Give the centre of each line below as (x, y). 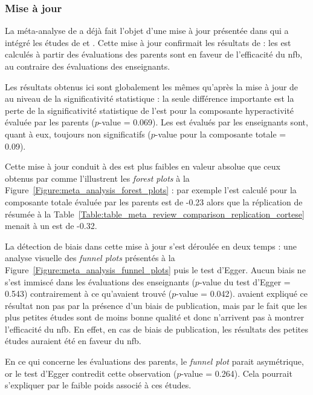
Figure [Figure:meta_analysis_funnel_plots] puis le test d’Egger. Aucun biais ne (155, 269)
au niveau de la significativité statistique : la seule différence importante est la (150, 98)
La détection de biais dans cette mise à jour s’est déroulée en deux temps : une (151, 246)
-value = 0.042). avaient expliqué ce (242, 294)
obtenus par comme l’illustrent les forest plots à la (97, 178)
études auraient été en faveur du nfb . (73, 341)
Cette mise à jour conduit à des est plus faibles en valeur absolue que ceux (143, 166)
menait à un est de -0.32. (51, 226)
